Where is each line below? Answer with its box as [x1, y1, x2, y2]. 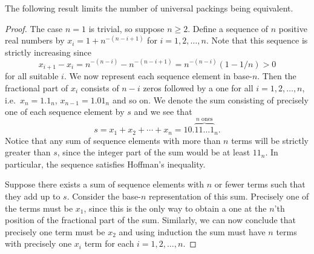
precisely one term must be [5, 225, 105, 238]
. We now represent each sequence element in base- [64, 70, 252, 82]
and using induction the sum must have [119, 225, 266, 238]
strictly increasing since [5, 45, 92, 58]
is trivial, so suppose [88, 22, 165, 34]
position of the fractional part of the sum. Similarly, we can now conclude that [5, 213, 296, 226]
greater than [5, 146, 51, 158]
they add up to [5, 189, 61, 202]
